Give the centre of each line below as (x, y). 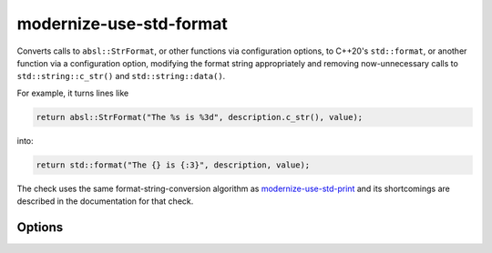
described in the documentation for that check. (105, 201)
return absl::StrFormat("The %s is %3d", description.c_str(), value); (200, 117)
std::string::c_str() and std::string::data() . (121, 76)
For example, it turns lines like (73, 93)
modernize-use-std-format (122, 24)
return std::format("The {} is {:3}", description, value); (173, 165)
